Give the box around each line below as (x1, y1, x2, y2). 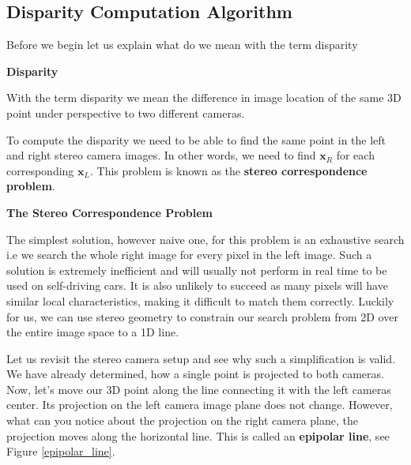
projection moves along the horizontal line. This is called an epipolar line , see (6, 427, 390, 444)
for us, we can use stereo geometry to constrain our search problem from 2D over (6, 308, 398, 324)
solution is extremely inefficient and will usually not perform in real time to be (6, 261, 387, 278)
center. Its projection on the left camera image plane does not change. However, (6, 396, 393, 413)
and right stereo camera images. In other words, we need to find (6, 147, 316, 163)
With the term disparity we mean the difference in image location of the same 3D (6, 89, 402, 106)
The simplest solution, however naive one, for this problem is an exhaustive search (6, 231, 405, 247)
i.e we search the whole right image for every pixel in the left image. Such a (6, 246, 372, 263)
